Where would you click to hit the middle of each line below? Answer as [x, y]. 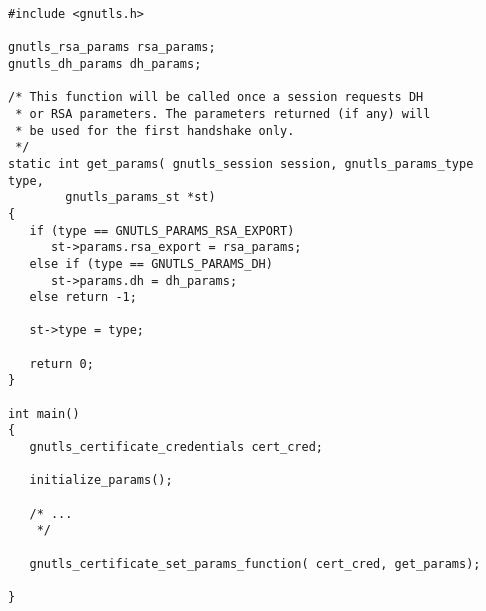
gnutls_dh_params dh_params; [105, 63]
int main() [44, 413]
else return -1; [83, 297]
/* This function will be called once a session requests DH [216, 97]
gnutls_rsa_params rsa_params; [112, 47]
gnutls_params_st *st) [140, 197]
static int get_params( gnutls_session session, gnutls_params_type [241, 163]
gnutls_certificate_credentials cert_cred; [176, 447]
